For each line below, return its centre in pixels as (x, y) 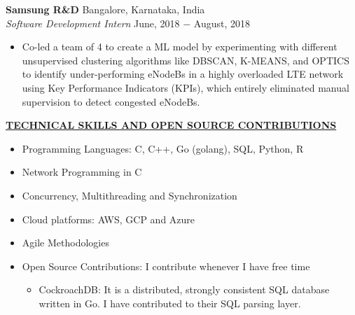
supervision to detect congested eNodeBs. (111, 101)
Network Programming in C (82, 172)
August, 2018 (222, 23)
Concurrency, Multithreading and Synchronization (130, 195)
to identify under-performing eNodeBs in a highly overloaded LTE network (183, 74)
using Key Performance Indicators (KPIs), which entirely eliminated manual (186, 87)
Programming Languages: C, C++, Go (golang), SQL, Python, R (163, 148)
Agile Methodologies (65, 243)
